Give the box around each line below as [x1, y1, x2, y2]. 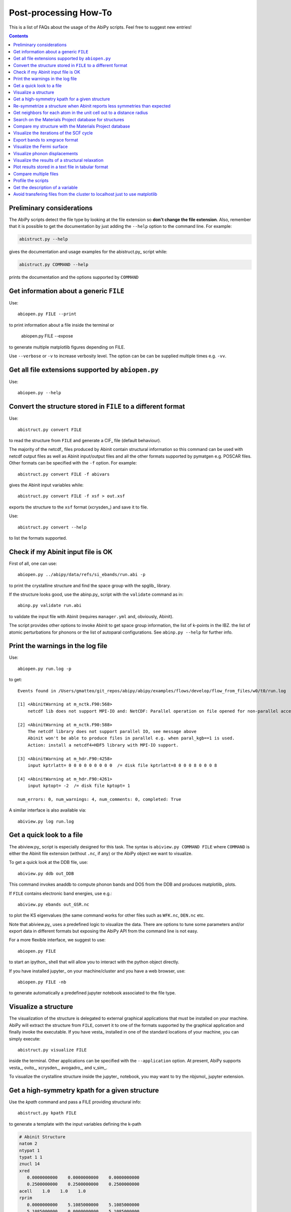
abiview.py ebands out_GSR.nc [17, 902, 90, 907]
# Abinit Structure [19, 1134, 65, 1139]
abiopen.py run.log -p [17, 666, 72, 671]
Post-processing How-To [9, 7, 113, 18]
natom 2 [19, 1141, 37, 1147]
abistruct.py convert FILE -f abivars [17, 471, 110, 477]
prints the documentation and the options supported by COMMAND [9, 274, 139, 280]
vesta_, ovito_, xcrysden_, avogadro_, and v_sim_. [9, 1065, 108, 1070]
